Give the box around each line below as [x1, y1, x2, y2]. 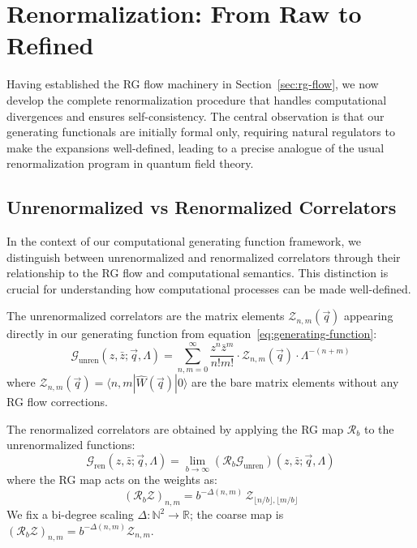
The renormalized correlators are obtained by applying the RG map [6, 420, 344, 437]
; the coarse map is [189, 506, 284, 522]
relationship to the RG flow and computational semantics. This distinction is [6, 264, 389, 281]
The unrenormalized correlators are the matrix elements [6, 307, 285, 324]
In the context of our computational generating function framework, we [6, 233, 361, 250]
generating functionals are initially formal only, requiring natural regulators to [6, 123, 395, 140]
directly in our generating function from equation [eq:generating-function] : [6, 325, 377, 342]
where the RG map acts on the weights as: [6, 471, 217, 488]
